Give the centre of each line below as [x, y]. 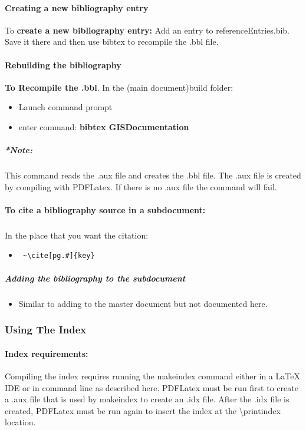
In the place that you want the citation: [77, 235]
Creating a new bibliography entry [77, 7]
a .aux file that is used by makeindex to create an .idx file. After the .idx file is [147, 399]
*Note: [19, 150]
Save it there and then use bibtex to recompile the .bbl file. [112, 42]
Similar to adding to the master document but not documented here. [143, 303]
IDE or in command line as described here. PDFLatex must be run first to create [152, 387]
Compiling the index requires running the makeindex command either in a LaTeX [152, 376]
